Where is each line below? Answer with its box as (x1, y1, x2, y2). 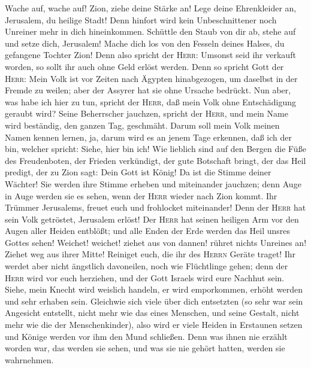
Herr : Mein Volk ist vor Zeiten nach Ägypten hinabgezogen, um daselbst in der (5, 72, 298, 84)
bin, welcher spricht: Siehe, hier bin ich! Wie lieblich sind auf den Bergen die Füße (5, 142, 306, 155)
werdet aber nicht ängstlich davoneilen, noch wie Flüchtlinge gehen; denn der (5, 260, 288, 272)
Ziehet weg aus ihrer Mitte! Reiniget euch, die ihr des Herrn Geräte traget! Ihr (5, 248, 296, 260)
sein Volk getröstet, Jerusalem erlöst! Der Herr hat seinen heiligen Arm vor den (5, 212, 299, 225)
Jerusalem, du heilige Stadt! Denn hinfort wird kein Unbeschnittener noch (5, 13, 277, 26)
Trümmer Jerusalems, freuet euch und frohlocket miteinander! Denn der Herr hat (5, 201, 306, 214)
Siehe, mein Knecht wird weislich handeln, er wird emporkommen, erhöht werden (5, 283, 303, 296)
